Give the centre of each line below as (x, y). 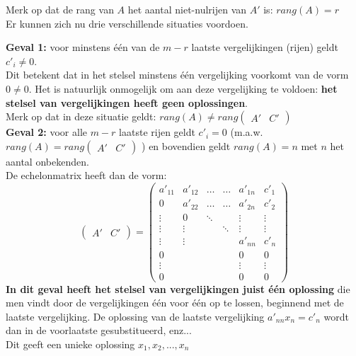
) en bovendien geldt (186, 145)
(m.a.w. (247, 132)
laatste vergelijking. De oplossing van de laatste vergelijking (135, 316)
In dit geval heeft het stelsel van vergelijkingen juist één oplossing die (178, 288)
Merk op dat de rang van (60, 9)
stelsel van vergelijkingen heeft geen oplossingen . (127, 102)
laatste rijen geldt (157, 132)
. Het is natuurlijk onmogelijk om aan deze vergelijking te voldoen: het (183, 88)
